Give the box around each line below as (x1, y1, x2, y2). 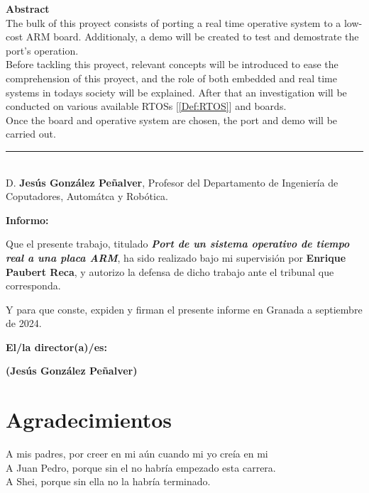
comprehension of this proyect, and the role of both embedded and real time (6, 70, 337, 85)
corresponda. (6, 278, 61, 293)
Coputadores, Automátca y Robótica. (6, 189, 168, 204)
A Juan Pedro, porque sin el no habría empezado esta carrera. (6, 460, 276, 475)
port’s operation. (6, 43, 79, 57)
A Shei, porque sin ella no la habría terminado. (6, 474, 211, 489)
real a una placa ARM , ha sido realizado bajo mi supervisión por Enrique (6, 250, 346, 265)
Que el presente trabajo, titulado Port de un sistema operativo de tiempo (6, 236, 350, 251)
